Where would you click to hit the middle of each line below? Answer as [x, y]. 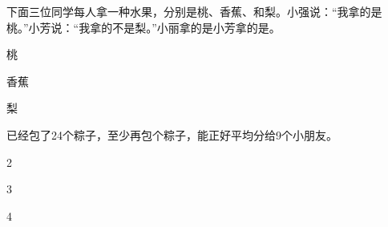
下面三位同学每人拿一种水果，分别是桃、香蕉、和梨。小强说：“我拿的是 [194, 11]
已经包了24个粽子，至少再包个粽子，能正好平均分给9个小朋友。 [172, 134]
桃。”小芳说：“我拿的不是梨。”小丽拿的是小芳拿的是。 [143, 27]
